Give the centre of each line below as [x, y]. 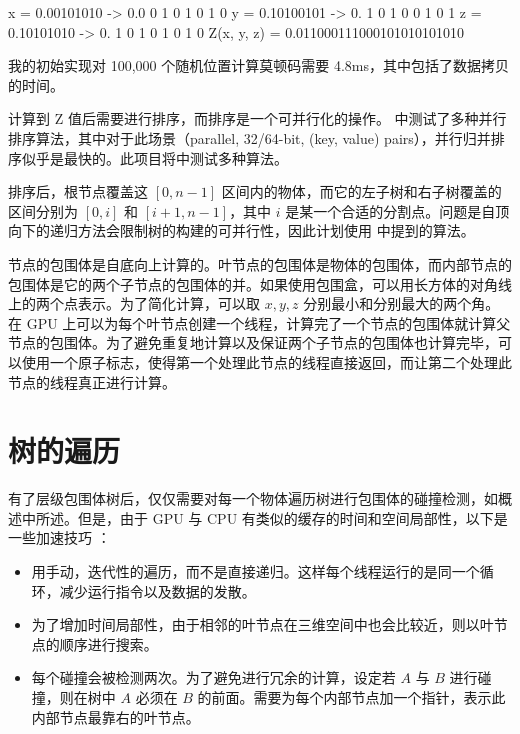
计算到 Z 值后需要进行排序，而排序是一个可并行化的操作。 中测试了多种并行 [257, 118]
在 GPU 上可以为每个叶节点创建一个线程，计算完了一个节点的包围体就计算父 [259, 322]
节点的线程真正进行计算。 [92, 381]
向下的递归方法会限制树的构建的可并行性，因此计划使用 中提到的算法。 [241, 230]
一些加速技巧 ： [59, 537]
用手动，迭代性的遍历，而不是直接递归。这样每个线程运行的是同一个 [255, 571]
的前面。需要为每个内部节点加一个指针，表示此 [351, 696]
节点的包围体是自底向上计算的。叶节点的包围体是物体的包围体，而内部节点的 [260, 263]
